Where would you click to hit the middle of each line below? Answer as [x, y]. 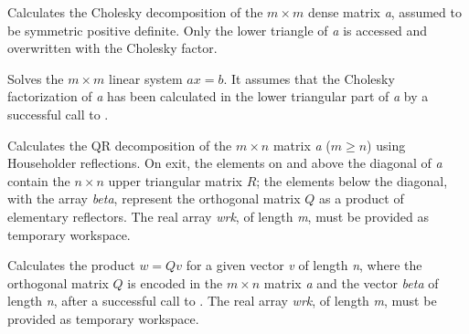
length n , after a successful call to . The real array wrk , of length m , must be [222, 301]
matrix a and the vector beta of [351, 282]
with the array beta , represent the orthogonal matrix [154, 198]
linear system [146, 78]
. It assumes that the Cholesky [309, 78]
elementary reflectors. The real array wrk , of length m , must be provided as [218, 216]
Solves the [36, 78]
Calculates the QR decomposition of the [120, 145]
